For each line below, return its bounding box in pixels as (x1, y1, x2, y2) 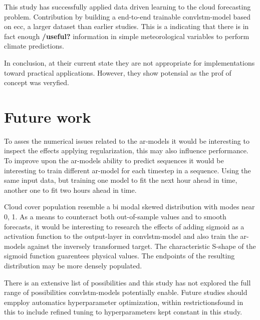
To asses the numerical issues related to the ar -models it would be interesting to (4, 135, 249, 146)
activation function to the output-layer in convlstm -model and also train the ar (4, 231, 247, 241)
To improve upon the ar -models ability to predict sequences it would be (4, 155, 224, 166)
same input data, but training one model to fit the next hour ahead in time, (4, 175, 237, 185)
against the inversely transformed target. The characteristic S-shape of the (28, 240, 256, 251)
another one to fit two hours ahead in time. (4, 184, 137, 195)
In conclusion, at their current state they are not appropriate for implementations (4, 57, 255, 68)
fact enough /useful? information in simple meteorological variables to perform (4, 31, 249, 41)
